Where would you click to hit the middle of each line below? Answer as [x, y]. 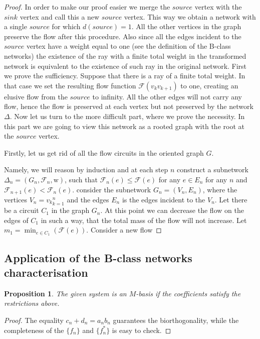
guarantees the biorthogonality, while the [176, 320]
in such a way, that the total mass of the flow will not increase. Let [144, 220]
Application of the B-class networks [98, 257]
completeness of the [34, 330]
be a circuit [22, 210]
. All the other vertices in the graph [186, 26]
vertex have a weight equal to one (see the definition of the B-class [128, 46]
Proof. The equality [34, 320]
